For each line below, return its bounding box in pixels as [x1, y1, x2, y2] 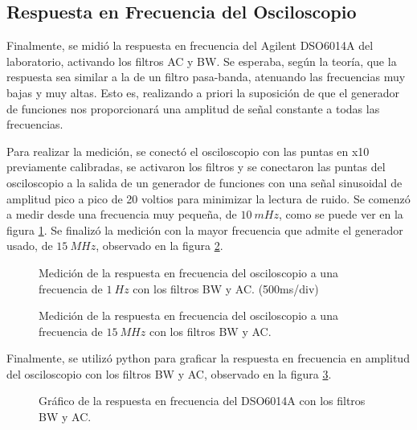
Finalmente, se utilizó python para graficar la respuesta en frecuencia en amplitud [6, 350, 410, 367]
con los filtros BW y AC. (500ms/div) [133, 280, 319, 297]
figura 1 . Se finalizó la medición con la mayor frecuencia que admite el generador [6, 221, 403, 238]
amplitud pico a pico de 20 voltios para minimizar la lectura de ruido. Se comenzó [6, 190, 411, 207]
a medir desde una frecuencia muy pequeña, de [6, 206, 237, 223]
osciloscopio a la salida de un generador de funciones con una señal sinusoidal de [6, 174, 403, 190]
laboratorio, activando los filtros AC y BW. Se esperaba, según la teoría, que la [6, 52, 397, 69]
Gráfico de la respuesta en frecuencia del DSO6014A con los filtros [39, 392, 366, 409]
